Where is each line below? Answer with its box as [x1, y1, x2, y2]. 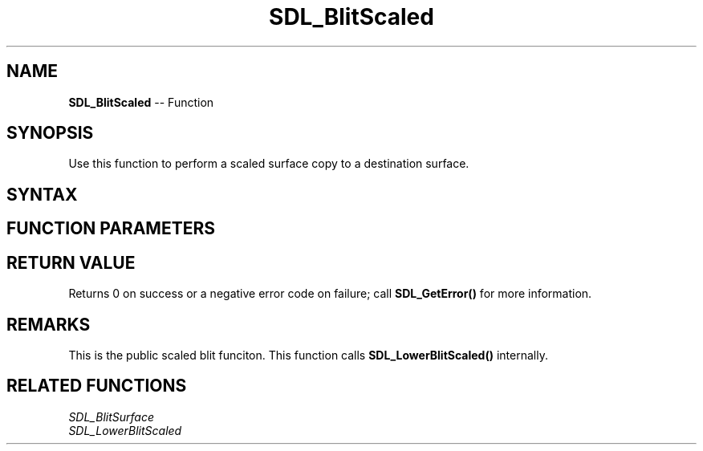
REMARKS [6, 314, 91, 335]
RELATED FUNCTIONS [6, 376, 187, 396]
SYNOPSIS [6, 123, 94, 144]
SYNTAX [6, 184, 78, 205]
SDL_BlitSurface [68, 409, 154, 424]
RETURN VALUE [6, 252, 136, 273]
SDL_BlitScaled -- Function [68, 95, 214, 109]
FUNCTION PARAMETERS [6, 218, 215, 239]
